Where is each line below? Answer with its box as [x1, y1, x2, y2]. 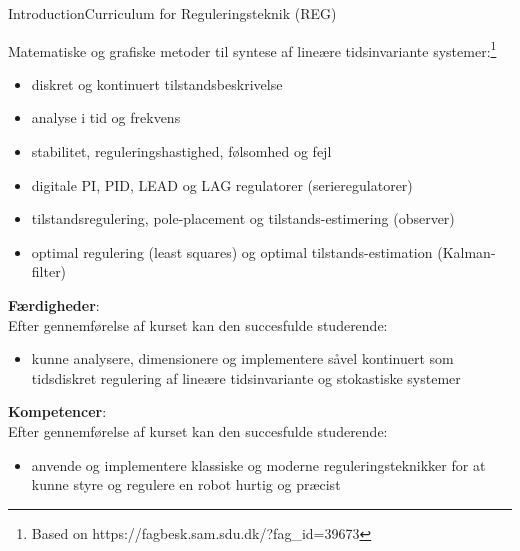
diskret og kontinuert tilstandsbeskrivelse [31, 73, 283, 94]
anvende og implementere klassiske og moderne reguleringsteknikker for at [31, 454, 486, 475]
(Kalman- [437, 241, 496, 262]
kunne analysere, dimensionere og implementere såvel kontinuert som [31, 348, 454, 369]
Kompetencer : [8, 401, 107, 422]
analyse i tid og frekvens [31, 107, 181, 128]
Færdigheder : [8, 295, 100, 315]
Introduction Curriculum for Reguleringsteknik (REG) [8, 3, 337, 23]
